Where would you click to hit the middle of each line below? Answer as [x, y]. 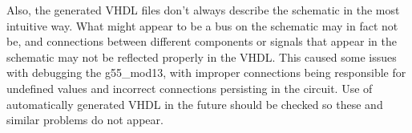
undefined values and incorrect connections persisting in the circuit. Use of [190, 88]
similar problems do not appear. [85, 120]
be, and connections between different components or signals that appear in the [202, 41]
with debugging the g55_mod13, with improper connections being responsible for [206, 73]
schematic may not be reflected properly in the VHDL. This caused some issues [202, 56]
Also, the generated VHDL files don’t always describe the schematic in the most [203, 10]
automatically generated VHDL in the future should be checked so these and [195, 104]
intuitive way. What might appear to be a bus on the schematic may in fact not [202, 25]
